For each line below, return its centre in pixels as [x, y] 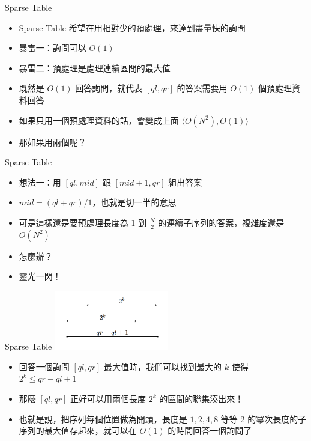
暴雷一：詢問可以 [53, 48]
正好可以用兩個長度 [108, 398]
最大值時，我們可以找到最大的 [163, 366]
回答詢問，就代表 [109, 88]
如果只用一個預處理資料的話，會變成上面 [99, 120]
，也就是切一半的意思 [134, 202]
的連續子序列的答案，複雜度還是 [221, 222]
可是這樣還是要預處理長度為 [74, 222]
